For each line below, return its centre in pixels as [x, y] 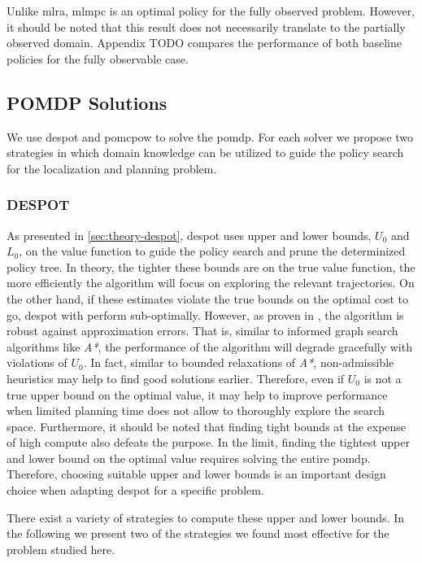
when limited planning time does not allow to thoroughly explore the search [196, 410]
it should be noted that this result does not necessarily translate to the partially [206, 26]
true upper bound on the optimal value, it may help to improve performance [197, 394]
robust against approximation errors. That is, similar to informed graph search [202, 331]
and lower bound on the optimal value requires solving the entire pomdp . [189, 458]
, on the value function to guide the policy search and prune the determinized [212, 251]
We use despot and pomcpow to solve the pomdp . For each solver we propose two [210, 136]
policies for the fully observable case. [98, 58]
